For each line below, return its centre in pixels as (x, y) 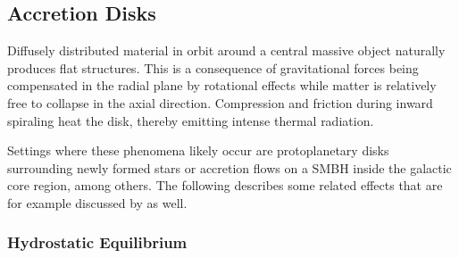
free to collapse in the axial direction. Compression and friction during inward (220, 102)
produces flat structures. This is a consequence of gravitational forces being (213, 67)
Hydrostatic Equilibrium (97, 242)
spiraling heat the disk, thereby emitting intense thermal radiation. (191, 120)
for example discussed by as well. (97, 202)
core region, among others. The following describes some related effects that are (225, 185)
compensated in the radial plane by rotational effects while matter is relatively (222, 85)
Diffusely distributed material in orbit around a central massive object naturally (226, 50)
